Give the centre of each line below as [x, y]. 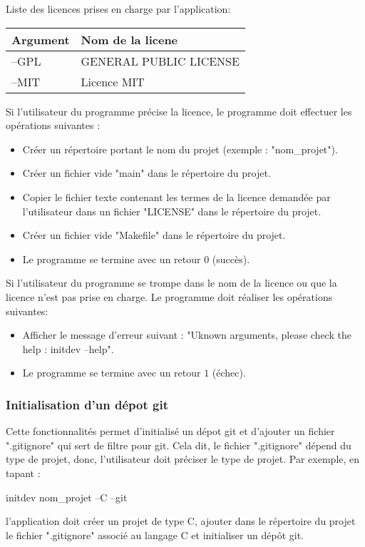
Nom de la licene [129, 39]
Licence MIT [113, 81]
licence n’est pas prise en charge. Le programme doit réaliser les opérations [169, 296]
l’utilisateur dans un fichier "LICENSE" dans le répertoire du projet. [172, 211]
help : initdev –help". [68, 348]
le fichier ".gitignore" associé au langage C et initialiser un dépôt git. [155, 535]
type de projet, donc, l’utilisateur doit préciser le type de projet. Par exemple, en [183, 459]
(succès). [231, 259]
